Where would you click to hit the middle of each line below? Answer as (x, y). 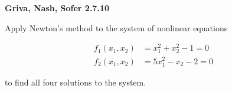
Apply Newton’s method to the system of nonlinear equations (116, 27)
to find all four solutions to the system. (76, 82)
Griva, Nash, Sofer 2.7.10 (57, 8)
